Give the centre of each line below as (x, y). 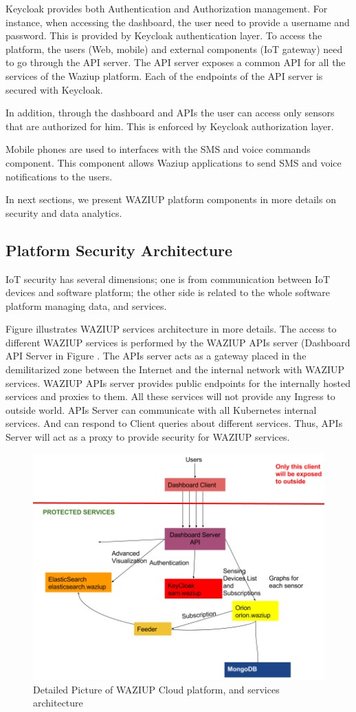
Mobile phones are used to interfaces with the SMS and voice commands (158, 149)
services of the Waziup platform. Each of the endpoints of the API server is (164, 75)
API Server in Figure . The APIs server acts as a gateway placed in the (156, 356)
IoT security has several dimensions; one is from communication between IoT (168, 279)
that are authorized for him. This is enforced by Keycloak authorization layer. (170, 126)
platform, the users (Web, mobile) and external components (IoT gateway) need (174, 49)
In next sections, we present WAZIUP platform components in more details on (171, 199)
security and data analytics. (64, 212)
